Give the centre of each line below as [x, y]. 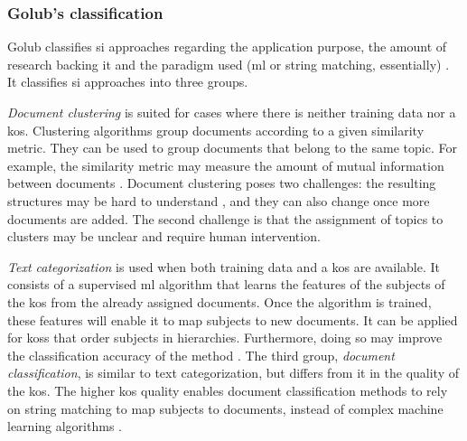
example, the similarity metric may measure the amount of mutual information [226, 165]
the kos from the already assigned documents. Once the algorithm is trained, [219, 301]
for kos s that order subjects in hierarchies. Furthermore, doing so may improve [225, 338]
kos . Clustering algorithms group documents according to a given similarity [216, 130]
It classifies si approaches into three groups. [128, 82]
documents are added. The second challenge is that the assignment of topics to [225, 218]
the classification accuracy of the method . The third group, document [201, 355]
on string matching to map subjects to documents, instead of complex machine [225, 408]
